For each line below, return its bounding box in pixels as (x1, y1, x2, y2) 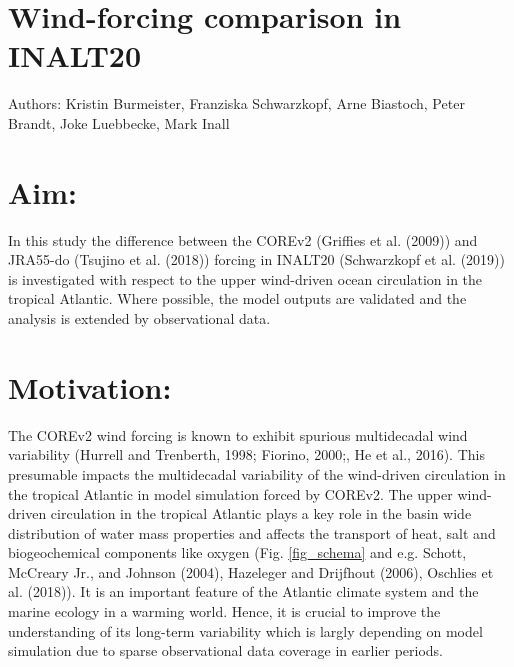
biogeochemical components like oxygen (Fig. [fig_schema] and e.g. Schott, (8, 542, 467, 563)
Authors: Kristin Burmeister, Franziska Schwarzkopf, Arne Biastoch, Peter (8, 93, 465, 114)
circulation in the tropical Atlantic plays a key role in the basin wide (50, 503, 472, 524)
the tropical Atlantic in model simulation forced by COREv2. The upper (8, 483, 453, 504)
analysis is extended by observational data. (8, 308, 271, 328)
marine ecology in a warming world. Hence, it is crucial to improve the (8, 601, 441, 622)
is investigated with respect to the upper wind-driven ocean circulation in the (8, 268, 483, 289)
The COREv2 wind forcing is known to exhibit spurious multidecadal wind (8, 424, 468, 445)
